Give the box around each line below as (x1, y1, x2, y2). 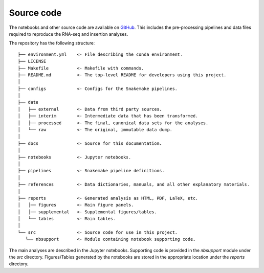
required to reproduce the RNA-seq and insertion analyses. (9, 31, 128, 37)
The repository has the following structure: (9, 40, 95, 46)
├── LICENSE (18, 59, 46, 64)
